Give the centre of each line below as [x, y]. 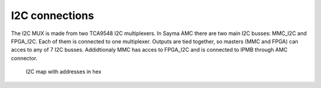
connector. [24, 58]
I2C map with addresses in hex [64, 72]
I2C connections [53, 15]
